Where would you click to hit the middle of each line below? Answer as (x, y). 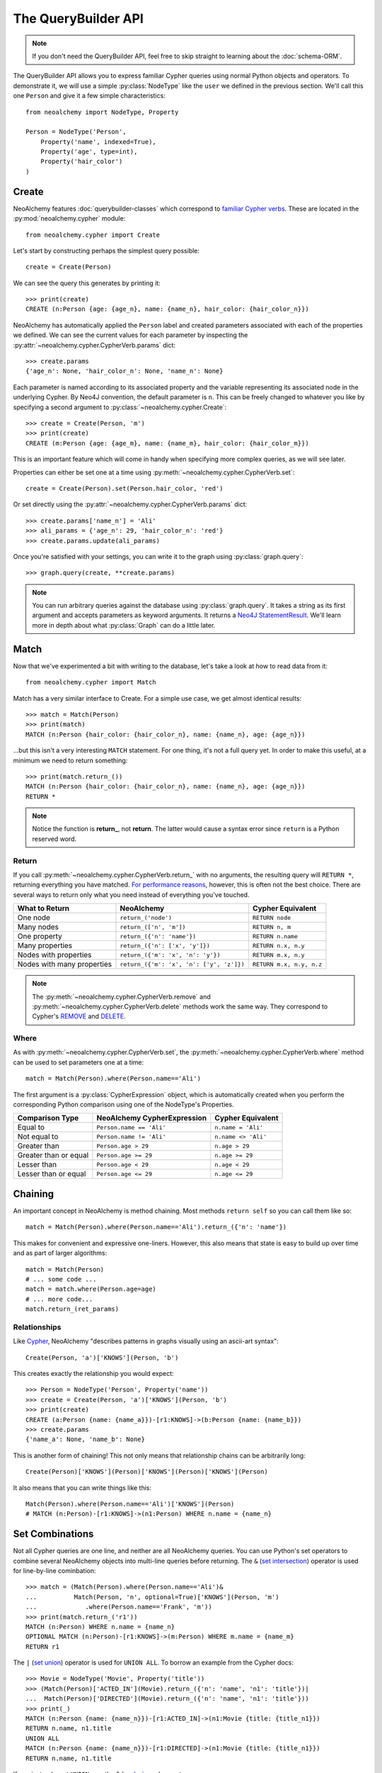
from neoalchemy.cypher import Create (93, 235)
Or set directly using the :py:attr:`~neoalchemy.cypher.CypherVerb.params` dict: (130, 504)
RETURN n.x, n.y (278, 946)
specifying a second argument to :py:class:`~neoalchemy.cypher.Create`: (120, 407)
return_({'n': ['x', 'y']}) (165, 946)
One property (40, 936)
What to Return (44, 908)
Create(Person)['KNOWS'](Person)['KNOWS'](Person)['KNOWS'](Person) (147, 1472)
